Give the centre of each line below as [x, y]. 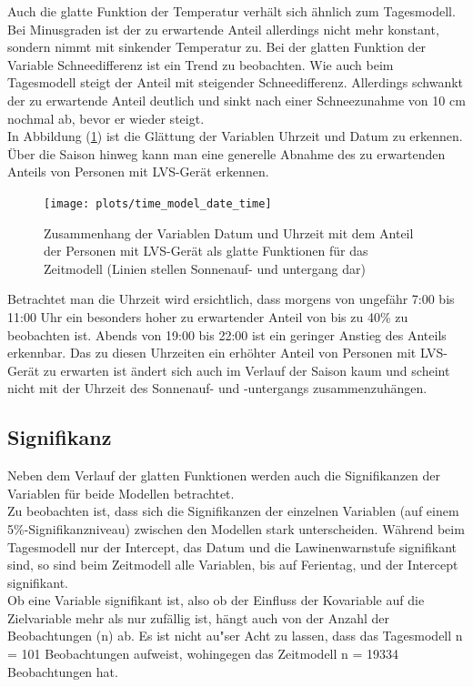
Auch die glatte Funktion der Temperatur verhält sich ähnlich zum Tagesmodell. [231, 11]
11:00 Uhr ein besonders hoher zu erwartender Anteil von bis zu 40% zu [208, 316]
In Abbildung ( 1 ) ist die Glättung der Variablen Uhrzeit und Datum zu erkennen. [235, 136]
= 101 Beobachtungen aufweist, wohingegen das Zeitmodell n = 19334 [203, 654]
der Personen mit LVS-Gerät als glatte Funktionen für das [206, 251]
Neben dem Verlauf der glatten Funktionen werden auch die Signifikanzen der [224, 475]
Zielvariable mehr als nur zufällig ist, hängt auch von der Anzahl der [198, 617]
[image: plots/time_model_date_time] [158, 203]
